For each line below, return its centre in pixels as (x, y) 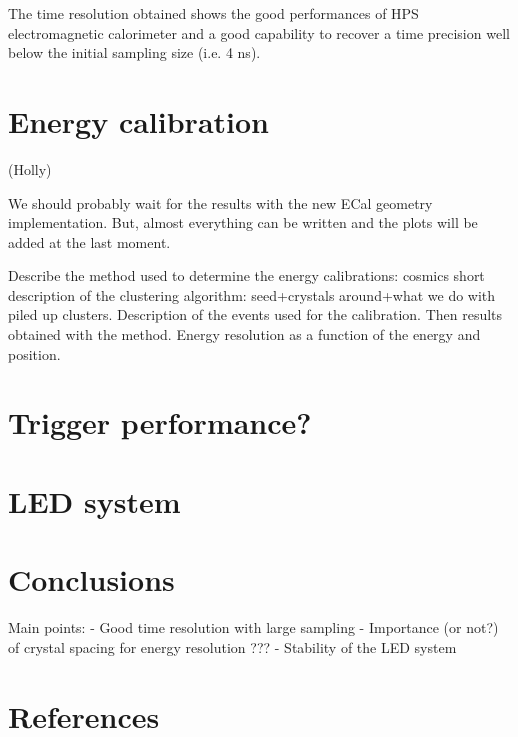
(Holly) (30, 168)
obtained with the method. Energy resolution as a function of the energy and (244, 334)
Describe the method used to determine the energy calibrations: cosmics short (246, 275)
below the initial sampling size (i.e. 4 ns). (134, 52)
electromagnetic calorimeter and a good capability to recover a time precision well (259, 32)
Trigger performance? (160, 422)
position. (34, 353)
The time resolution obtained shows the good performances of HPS (213, 13)
